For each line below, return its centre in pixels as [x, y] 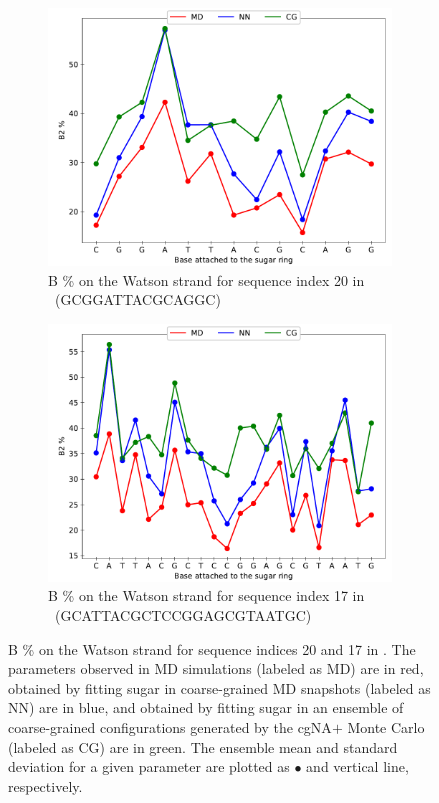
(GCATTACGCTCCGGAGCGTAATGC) [183, 614]
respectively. [45, 785]
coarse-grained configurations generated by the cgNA [170, 726]
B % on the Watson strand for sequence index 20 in [206, 279]
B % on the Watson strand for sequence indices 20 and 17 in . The [212, 648]
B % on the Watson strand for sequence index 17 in [206, 595]
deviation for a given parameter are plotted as [149, 766]
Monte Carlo [386, 726]
